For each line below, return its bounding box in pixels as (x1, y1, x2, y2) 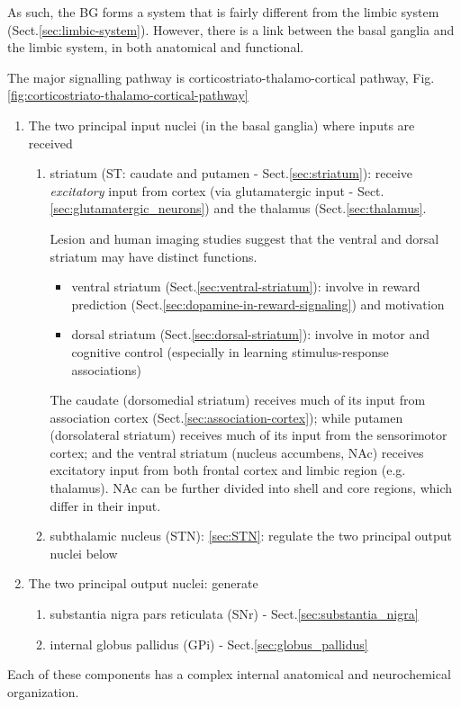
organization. (7, 682, 79, 701)
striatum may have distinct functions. (50, 246, 258, 265)
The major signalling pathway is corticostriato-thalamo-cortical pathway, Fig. (7, 67, 435, 86)
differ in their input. (50, 496, 161, 515)
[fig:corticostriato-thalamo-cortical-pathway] (7, 85, 249, 104)
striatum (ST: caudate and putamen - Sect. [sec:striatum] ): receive (50, 164, 413, 183)
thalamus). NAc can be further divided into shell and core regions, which (50, 479, 453, 497)
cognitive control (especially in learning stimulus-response (71, 342, 389, 361)
